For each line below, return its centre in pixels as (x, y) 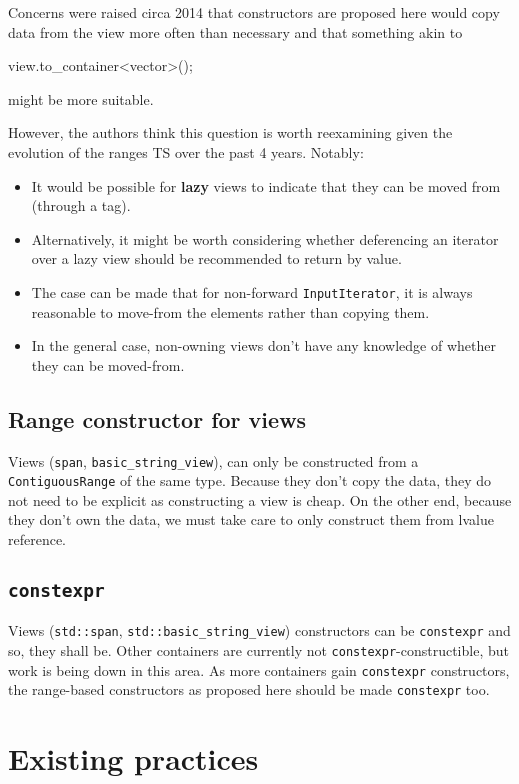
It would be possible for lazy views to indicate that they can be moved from (266, 185)
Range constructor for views (157, 418)
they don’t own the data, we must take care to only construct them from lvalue (251, 519)
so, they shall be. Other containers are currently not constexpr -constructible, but (258, 650)
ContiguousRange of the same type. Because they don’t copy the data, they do (249, 480)
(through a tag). (81, 205)
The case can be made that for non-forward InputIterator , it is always (252, 291)
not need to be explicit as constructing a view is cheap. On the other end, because (260, 499)
